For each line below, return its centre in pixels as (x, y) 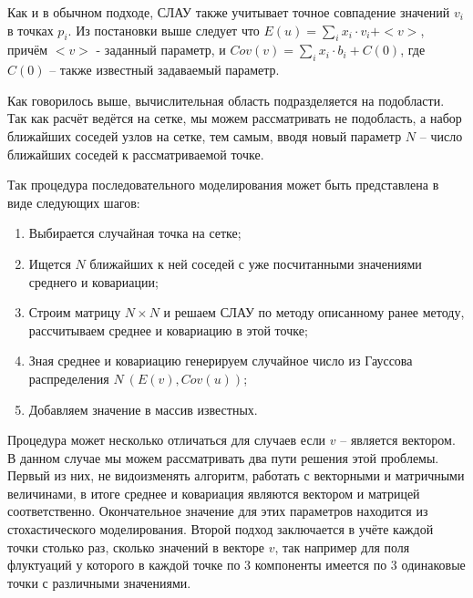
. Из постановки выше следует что (164, 30)
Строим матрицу (75, 312)
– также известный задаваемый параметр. (165, 70)
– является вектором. (398, 440)
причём (28, 50)
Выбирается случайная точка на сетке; (135, 233)
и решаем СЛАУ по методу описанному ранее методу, (314, 312)
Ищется (50, 263)
